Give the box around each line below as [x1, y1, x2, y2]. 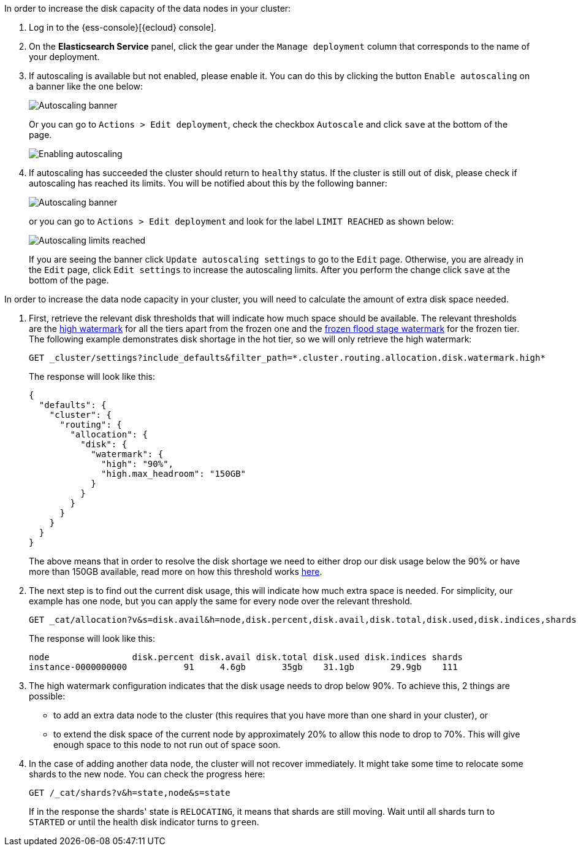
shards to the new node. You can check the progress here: [29, 769, 265, 779]
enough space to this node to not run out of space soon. [53, 739, 281, 750]
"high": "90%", [101, 459, 174, 469]
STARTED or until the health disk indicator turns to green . [29, 817, 259, 827]
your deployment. [29, 52, 100, 62]
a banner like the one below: [29, 81, 143, 91]
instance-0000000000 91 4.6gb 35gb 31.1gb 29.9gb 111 [29, 662, 458, 672]
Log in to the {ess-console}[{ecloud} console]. [29, 22, 216, 33]
